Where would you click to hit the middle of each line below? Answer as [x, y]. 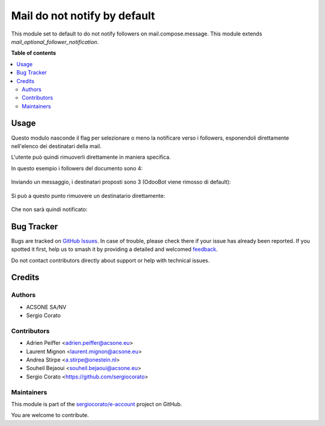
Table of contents [34, 53]
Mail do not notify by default [83, 16]
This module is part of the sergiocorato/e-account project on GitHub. [97, 404]
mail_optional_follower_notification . [55, 42]
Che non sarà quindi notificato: [49, 209]
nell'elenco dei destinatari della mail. [56, 146]
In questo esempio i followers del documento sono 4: [77, 168]
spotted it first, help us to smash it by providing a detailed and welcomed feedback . [114, 249]
